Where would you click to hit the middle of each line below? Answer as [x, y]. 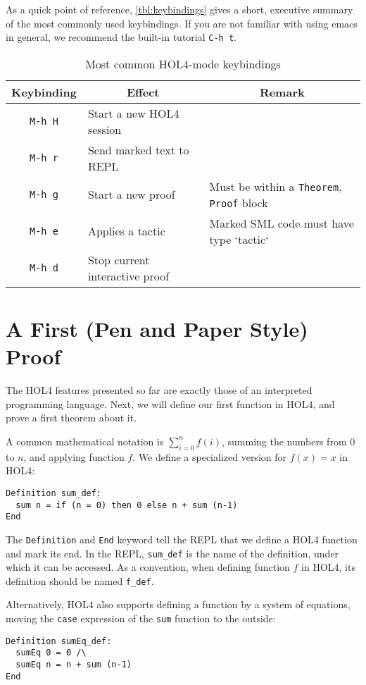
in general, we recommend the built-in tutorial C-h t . [121, 37]
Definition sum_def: [54, 493]
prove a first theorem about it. [71, 418]
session [105, 129]
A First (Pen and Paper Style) [157, 329]
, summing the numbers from [284, 441]
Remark [282, 92]
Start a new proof [131, 195]
